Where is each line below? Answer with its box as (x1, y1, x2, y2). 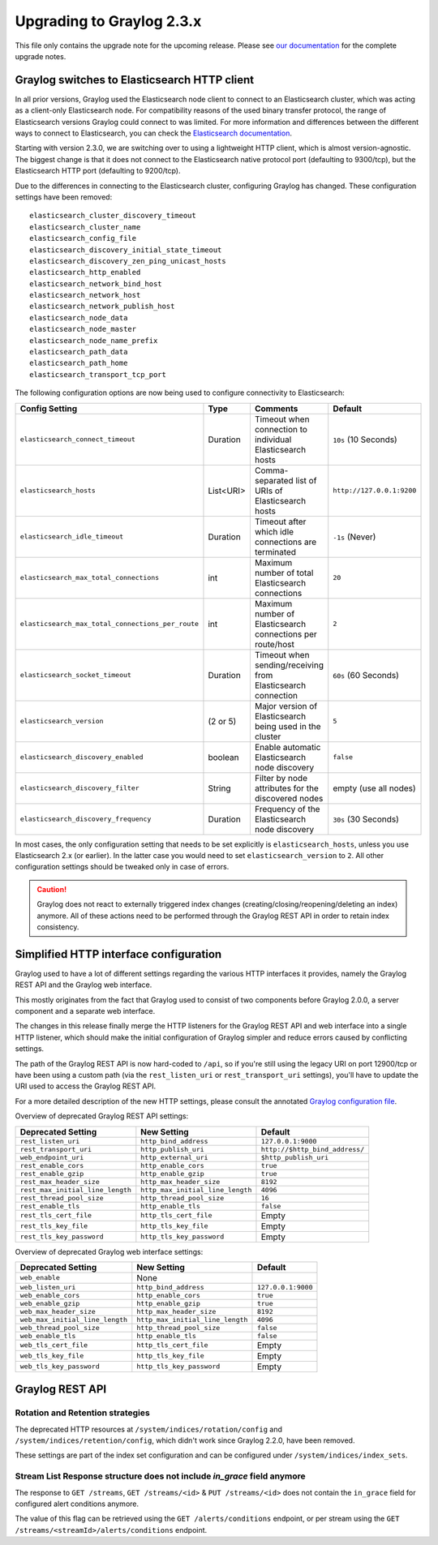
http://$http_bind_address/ (260, 1144, 365, 1153)
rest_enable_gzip (19, 1169, 84, 1178)
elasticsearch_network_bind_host (29, 279, 162, 288)
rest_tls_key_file (19, 1221, 88, 1230)
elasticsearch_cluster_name (29, 222, 141, 231)
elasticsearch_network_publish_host (29, 302, 175, 311)
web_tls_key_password (19, 1363, 101, 1371)
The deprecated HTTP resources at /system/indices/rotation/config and (15, 1424, 283, 1434)
